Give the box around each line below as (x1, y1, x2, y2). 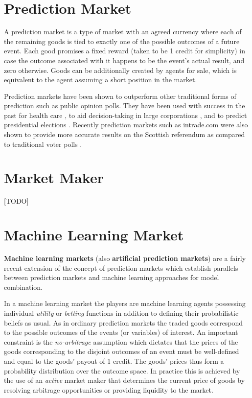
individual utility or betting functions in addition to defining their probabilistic (4, 308, 239, 318)
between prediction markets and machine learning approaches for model (4, 272, 219, 282)
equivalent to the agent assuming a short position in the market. (4, 74, 197, 85)
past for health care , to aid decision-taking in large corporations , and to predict (4, 110, 247, 120)
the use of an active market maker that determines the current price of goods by (4, 375, 245, 385)
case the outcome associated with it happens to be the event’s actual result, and (4, 55, 245, 65)
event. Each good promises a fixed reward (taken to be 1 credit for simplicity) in (4, 46, 245, 56)
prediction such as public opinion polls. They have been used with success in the (4, 100, 245, 111)
